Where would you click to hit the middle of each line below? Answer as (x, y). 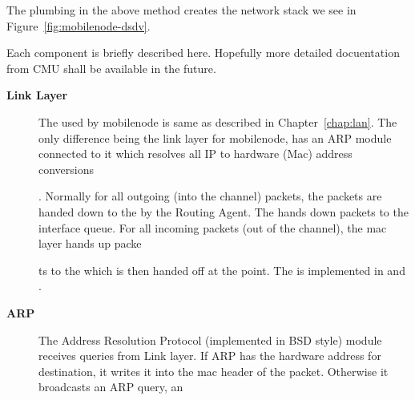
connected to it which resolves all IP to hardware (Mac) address (195, 154)
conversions (66, 169)
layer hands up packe (90, 243)
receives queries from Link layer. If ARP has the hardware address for (210, 356)
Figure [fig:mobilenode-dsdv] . (79, 25)
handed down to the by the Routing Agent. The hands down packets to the (224, 211)
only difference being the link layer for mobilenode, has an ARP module (215, 137)
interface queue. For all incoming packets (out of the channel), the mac (213, 227)
